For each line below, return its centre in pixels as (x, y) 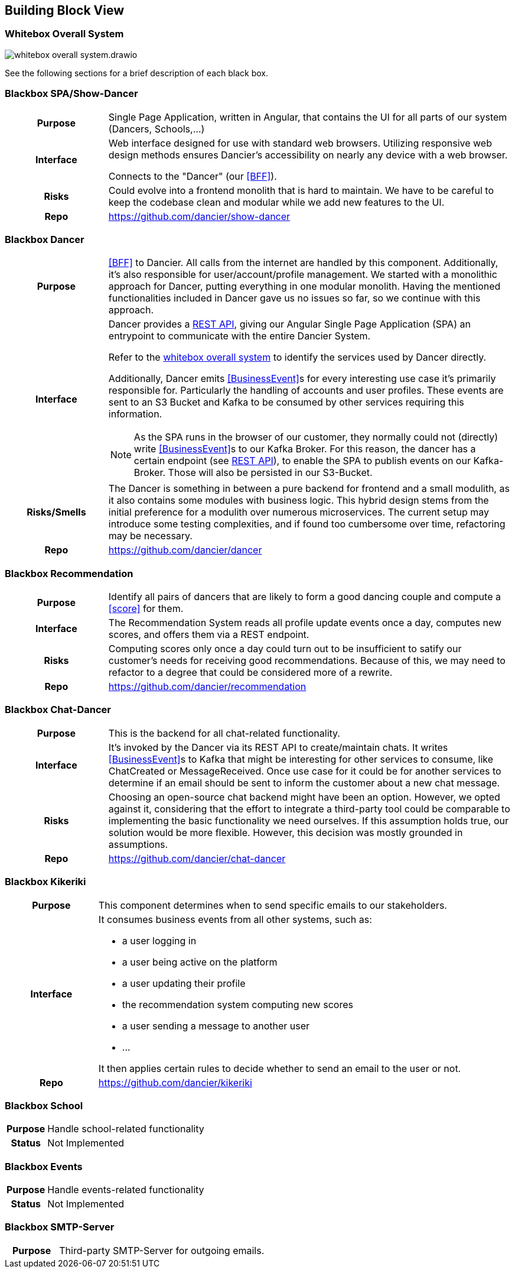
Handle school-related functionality (126, 1129)
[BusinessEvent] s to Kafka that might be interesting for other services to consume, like (301, 759)
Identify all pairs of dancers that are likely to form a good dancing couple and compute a (304, 597)
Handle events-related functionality (126, 1190)
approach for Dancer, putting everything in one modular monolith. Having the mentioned (304, 286)
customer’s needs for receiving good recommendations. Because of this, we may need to (307, 661)
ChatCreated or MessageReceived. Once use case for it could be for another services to (305, 771)
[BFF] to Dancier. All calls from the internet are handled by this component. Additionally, (303, 263)
